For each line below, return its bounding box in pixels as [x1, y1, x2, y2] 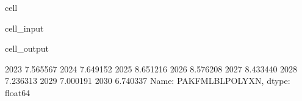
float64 [5, 86, 31, 99]
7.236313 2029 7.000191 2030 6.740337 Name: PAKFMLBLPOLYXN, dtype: [5, 74, 290, 87]
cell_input [5, 21, 44, 34]
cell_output [5, 42, 49, 55]
